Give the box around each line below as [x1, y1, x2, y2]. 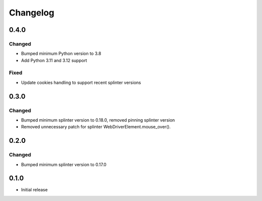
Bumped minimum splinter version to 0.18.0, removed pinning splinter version [21, 117, 175, 123]
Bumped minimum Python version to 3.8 [21, 51, 101, 57]
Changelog [9, 7, 54, 18]
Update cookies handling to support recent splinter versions [21, 79, 141, 85]
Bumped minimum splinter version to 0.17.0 [21, 161, 107, 167]
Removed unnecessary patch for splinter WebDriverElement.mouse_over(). [21, 124, 171, 130]
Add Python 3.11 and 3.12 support [21, 57, 87, 63]
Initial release [21, 187, 48, 193]
